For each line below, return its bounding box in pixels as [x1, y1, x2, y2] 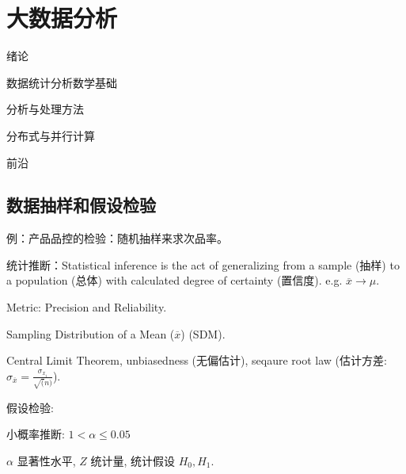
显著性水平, [17, 452, 76, 468]
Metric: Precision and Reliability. [6, 299, 167, 315]
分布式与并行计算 [6, 127, 95, 143]
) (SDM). [180, 325, 226, 342]
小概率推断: [6, 426, 65, 442]
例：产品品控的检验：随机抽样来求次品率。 [6, 230, 228, 247]
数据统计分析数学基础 [6, 74, 117, 90]
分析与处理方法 [6, 101, 84, 117]
